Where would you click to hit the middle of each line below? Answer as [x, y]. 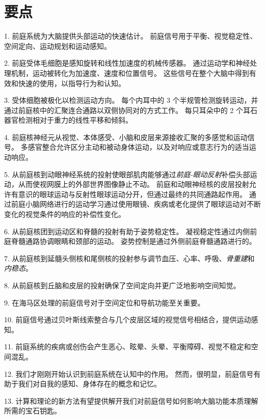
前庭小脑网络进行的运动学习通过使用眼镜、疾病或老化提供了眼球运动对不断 [136, 204]
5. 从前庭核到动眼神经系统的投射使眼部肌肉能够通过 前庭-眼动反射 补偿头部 [127, 174]
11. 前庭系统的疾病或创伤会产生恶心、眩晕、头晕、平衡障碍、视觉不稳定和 [128, 346]
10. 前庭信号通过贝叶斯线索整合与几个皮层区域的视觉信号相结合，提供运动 [128, 319]
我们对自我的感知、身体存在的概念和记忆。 [89, 384]
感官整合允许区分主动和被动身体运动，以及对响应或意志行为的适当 [138, 147]
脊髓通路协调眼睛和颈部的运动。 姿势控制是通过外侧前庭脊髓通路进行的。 [134, 241]
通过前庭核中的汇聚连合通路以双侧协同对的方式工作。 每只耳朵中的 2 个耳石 [131, 110]
